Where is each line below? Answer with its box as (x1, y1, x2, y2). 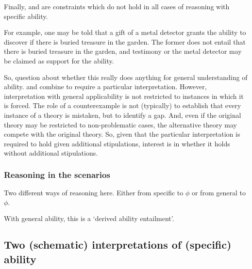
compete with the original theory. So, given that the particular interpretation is (4, 129, 240, 139)
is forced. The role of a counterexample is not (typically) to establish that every (4, 100, 241, 111)
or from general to (191, 188, 246, 198)
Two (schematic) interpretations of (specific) (4, 237, 232, 252)
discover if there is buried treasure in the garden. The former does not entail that (4, 36, 246, 47)
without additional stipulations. (4, 148, 98, 158)
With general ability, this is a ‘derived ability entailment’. (4, 213, 174, 223)
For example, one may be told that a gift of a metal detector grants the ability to (4, 27, 246, 37)
